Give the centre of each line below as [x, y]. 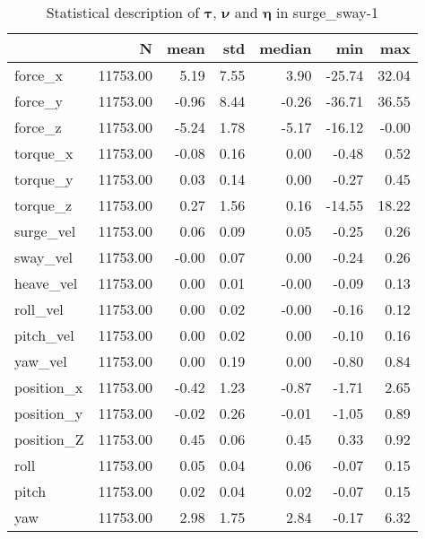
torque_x [44, 153]
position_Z [49, 439]
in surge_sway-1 [328, 12]
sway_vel [43, 257]
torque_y [44, 179]
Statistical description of [123, 12]
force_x [39, 75]
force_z [38, 127]
